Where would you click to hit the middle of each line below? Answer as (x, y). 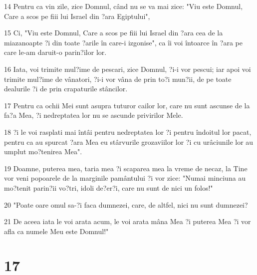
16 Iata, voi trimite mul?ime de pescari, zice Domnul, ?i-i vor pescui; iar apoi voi (128, 69)
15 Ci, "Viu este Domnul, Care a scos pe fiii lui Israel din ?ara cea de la (114, 33)
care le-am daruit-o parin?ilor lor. (55, 52)
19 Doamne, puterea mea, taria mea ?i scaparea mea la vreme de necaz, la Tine (126, 168)
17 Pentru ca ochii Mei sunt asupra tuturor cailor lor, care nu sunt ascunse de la (127, 105)
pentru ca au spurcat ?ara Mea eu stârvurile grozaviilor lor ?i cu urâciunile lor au (129, 141)
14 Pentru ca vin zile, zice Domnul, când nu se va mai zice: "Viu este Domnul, (124, 6)
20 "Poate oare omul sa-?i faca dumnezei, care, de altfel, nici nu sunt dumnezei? (126, 204)
